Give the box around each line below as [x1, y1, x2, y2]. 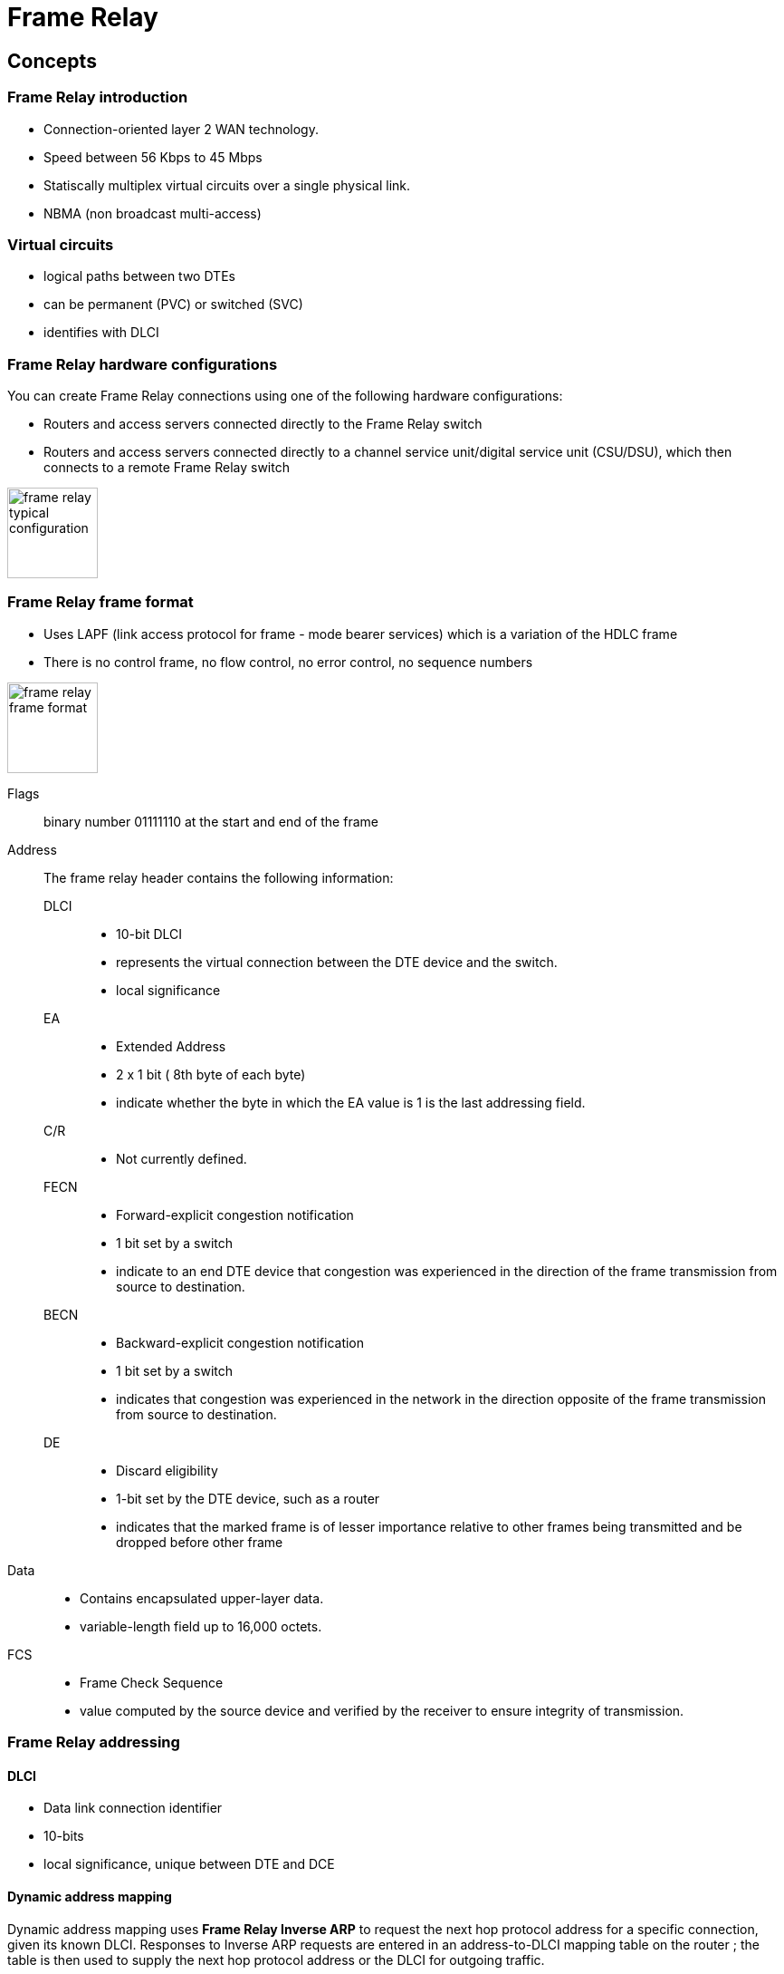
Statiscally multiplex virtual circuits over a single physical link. [43, 177, 411, 193]
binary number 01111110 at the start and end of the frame [43, 813, 378, 829]
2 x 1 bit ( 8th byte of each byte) [116, 1066, 306, 1082]
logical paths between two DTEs [43, 268, 235, 285]
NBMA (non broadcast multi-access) [43, 205, 262, 221]
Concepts [7, 49, 97, 73]
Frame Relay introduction [7, 88, 188, 107]
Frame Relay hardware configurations [7, 354, 278, 373]
